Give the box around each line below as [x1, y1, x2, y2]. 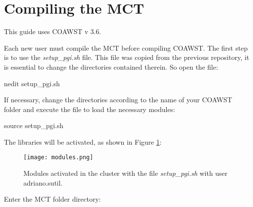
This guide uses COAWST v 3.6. [4, 26, 101, 37]
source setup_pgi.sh [4, 120, 63, 131]
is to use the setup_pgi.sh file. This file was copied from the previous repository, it [4, 52, 250, 62]
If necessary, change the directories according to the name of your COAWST [4, 94, 233, 105]
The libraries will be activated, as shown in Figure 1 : [4, 136, 162, 147]
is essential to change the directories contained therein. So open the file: [4, 61, 218, 72]
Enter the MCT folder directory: [4, 194, 101, 204]
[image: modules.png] [23, 154, 94, 161]
